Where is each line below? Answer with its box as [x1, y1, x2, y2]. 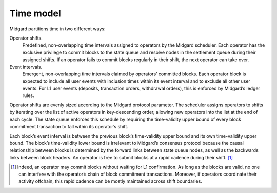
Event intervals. [9, 64, 43, 70]
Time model [9, 8, 61, 19]
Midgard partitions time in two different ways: [9, 26, 106, 32]
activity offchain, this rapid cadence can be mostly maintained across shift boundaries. [18, 178, 202, 184]
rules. [22, 92, 34, 99]
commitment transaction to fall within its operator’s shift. [9, 123, 128, 129]
